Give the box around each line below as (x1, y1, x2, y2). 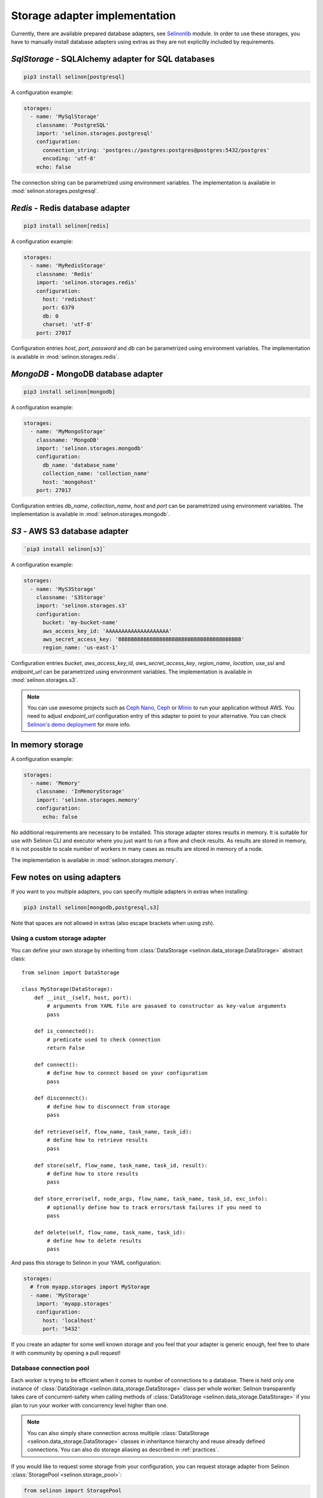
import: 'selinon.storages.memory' (36, 796, 141, 803)
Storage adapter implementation (11, 9, 176, 22)
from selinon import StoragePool (23, 1487, 122, 1494)
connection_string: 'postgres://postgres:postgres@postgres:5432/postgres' (42, 147, 270, 153)
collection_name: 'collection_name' (42, 470, 150, 477)
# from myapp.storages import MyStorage (30, 1283, 150, 1291)
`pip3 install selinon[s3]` (23, 546, 106, 552)
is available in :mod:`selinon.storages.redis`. (11, 353, 120, 360)
